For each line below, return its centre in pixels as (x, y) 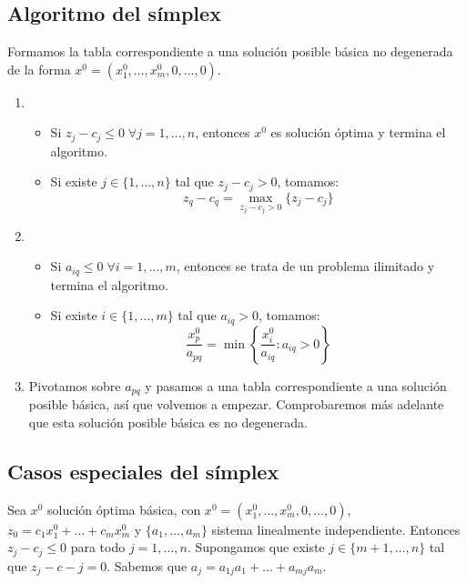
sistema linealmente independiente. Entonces (336, 529)
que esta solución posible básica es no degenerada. (168, 422)
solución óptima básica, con (124, 509)
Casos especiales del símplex (143, 471)
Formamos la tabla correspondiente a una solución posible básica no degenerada (230, 51)
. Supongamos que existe (256, 547)
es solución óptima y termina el (358, 132)
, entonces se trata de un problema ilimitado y (305, 266)
